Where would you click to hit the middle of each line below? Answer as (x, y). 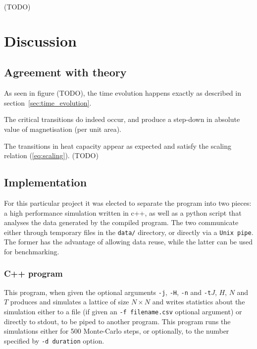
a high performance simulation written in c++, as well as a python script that (123, 212)
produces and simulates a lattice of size (70, 302)
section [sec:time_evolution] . (48, 102)
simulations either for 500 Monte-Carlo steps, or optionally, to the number (117, 331)
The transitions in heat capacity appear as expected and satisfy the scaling (118, 145)
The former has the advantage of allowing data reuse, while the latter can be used (128, 242)
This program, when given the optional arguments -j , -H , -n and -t (108, 292)
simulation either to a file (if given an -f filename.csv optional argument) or (123, 312)
